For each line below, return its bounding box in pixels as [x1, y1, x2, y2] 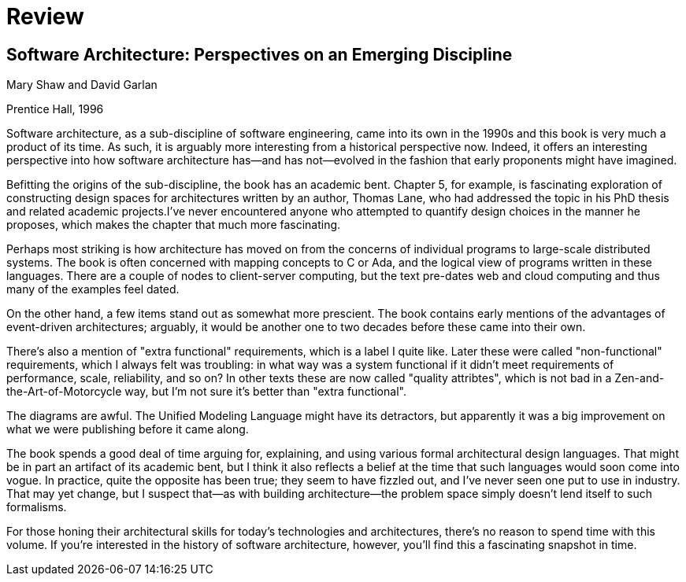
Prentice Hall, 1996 [6, 102, 104, 116]
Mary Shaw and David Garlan [6, 78, 158, 92]
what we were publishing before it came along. [6, 422, 249, 436]
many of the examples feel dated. [6, 282, 180, 297]
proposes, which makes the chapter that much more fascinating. [6, 218, 341, 232]
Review [6, 3, 84, 30]
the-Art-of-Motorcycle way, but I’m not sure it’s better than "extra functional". [6, 385, 406, 399]
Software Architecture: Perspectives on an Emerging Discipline [6, 44, 513, 64]
